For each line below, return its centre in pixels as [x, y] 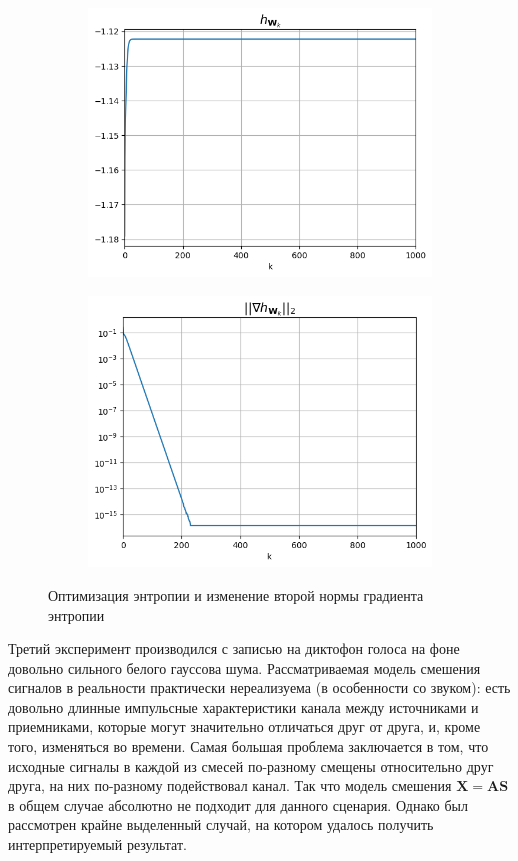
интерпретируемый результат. [97, 844]
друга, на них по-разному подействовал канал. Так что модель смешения [230, 785]
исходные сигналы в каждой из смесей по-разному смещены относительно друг [251, 765]
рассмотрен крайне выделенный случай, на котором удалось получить [221, 824]
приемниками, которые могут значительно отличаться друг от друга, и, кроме [244, 726]
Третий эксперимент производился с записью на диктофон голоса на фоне [234, 648]
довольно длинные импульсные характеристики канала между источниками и [243, 706]
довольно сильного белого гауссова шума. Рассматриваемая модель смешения [244, 667]
